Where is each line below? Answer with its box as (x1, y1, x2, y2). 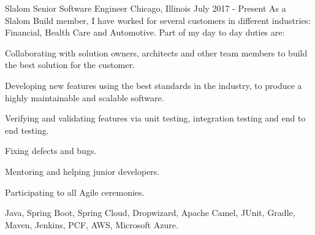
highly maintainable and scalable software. (5, 91, 164, 104)
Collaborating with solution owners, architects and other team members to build (5, 46, 308, 59)
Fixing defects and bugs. (5, 144, 97, 157)
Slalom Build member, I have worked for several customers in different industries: (5, 13, 311, 26)
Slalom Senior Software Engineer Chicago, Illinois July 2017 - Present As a (5, 2, 286, 14)
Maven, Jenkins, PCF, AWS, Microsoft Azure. (5, 218, 178, 231)
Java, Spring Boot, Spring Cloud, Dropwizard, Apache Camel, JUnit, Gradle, (5, 206, 295, 219)
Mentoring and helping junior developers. (5, 164, 160, 177)
